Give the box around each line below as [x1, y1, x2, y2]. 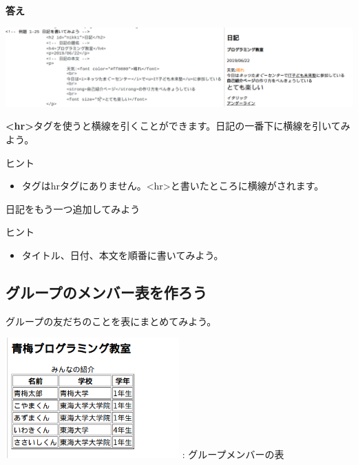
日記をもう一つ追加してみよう [6, 201, 140, 216]
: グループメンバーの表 [182, 446, 284, 461]
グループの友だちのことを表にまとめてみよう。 [6, 313, 217, 328]
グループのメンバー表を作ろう [6, 281, 207, 302]
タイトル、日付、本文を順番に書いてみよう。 [21, 247, 224, 262]
